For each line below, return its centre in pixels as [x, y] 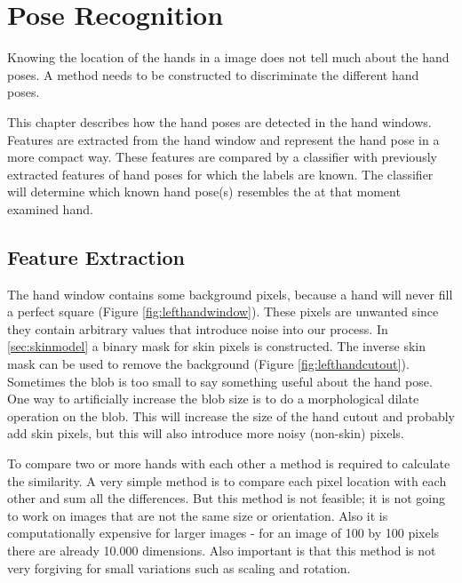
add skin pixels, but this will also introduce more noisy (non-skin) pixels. [206, 433]
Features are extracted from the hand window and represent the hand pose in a [223, 139]
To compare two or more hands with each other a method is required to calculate [229, 463]
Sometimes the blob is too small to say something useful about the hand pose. [220, 381]
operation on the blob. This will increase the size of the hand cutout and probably [231, 415]
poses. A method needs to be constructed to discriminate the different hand [213, 74]
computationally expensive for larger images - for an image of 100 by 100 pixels [223, 533]
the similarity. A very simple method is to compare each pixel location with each [227, 480]
